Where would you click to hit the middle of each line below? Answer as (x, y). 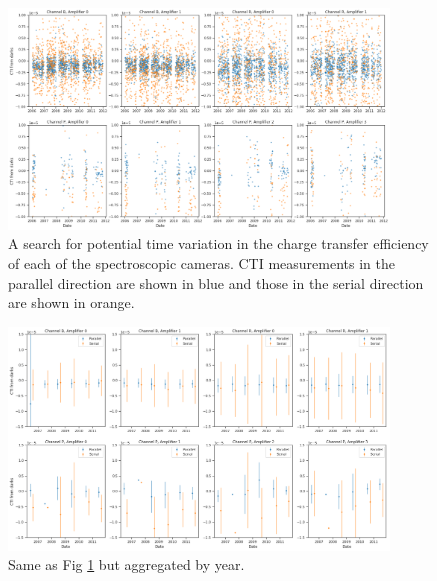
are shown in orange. (71, 302)
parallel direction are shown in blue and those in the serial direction (216, 282)
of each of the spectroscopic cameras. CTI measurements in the (201, 262)
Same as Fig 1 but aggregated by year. (126, 564)
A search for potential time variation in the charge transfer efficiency (218, 243)
